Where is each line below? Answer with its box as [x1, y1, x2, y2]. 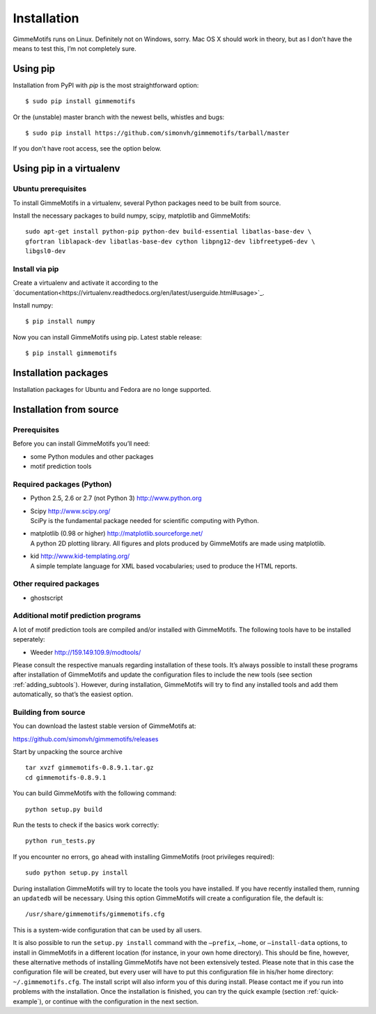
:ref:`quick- [306, 987, 339, 996]
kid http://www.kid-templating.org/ [30, 552, 130, 561]
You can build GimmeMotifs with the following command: [13, 789, 177, 798]
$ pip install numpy [25, 317, 95, 326]
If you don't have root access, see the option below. [13, 144, 162, 153]
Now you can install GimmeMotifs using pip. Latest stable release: [13, 333, 202, 341]
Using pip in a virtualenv [13, 162, 120, 174]
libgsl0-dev [25, 248, 66, 255]
